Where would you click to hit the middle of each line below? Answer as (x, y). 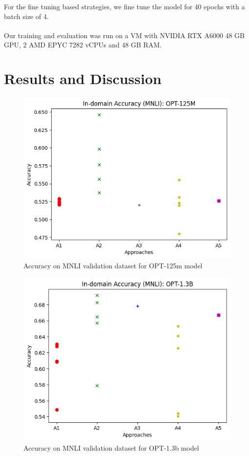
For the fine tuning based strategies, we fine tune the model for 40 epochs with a (124, 6)
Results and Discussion (83, 78)
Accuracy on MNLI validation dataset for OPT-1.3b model (111, 448)
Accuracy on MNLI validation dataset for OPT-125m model (113, 266)
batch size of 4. (26, 16)
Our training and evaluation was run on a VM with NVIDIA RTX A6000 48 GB (124, 35)
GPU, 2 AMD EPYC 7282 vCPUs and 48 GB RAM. (83, 45)
